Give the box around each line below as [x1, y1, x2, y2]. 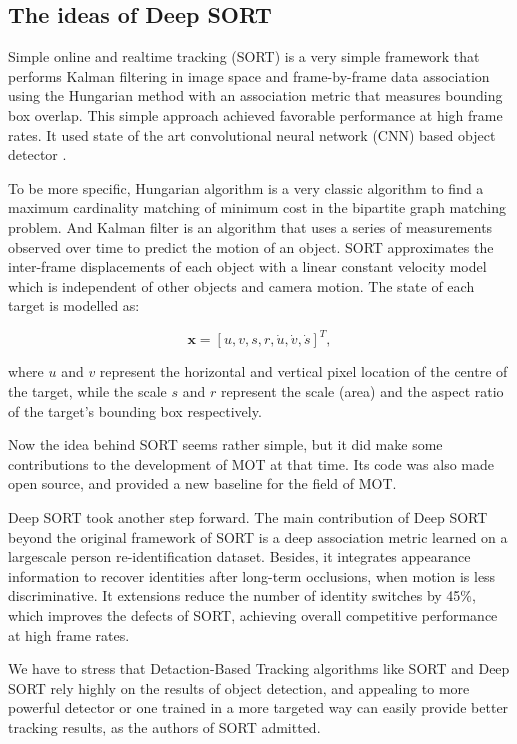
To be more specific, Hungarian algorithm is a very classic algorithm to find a [8, 177, 484, 198]
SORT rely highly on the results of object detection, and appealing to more [8, 677, 470, 698]
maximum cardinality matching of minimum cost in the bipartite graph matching [8, 197, 506, 218]
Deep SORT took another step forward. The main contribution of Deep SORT [8, 506, 488, 527]
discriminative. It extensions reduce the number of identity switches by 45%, [8, 585, 476, 606]
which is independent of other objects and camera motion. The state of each [8, 275, 475, 296]
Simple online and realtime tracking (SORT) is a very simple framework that [8, 46, 480, 67]
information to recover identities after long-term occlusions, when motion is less [8, 565, 496, 586]
